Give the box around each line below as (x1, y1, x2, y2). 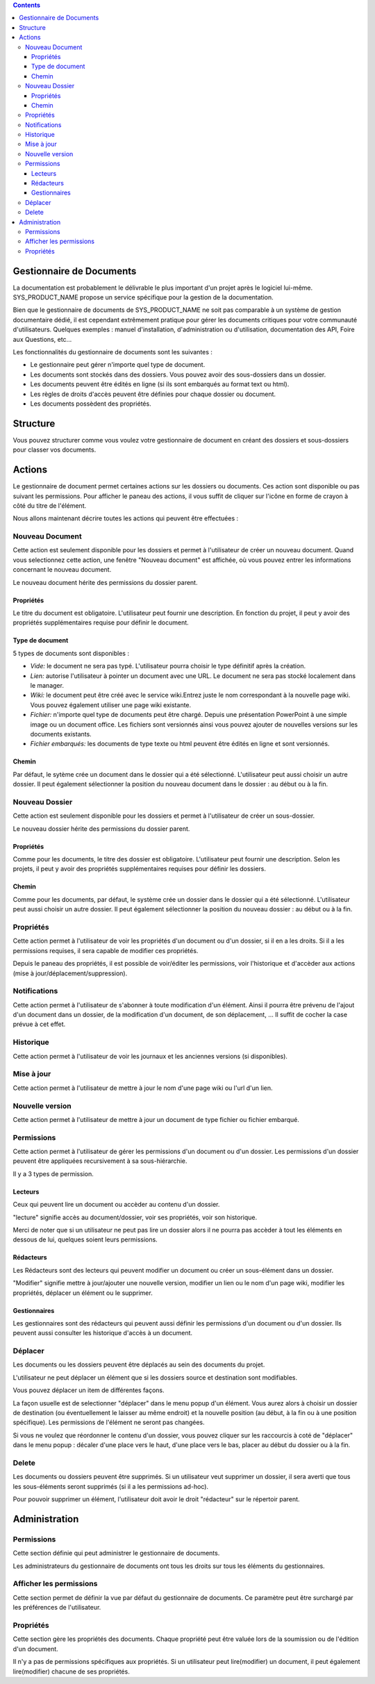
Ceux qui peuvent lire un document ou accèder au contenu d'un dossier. (12, 1200, 220, 1209)
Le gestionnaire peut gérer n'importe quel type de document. (30, 361, 206, 369)
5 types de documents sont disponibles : (12, 649, 130, 657)
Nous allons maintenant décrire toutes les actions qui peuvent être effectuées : (12, 514, 239, 522)
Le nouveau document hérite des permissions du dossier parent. (12, 578, 198, 586)
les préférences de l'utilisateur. (12, 1603, 101, 1612)
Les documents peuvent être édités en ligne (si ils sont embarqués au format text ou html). (30, 380, 290, 388)
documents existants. (30, 729, 92, 738)
